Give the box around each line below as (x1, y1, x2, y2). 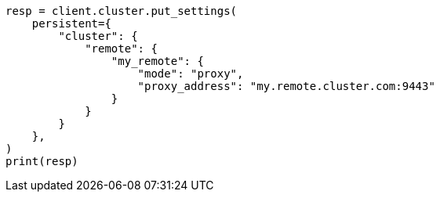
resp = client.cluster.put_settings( (5, 5, 238, 17)
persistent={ (31, 17, 111, 30)
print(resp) (5, 155, 78, 167)
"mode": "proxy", (137, 67, 244, 80)
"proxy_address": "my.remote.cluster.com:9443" (137, 80, 435, 92)
